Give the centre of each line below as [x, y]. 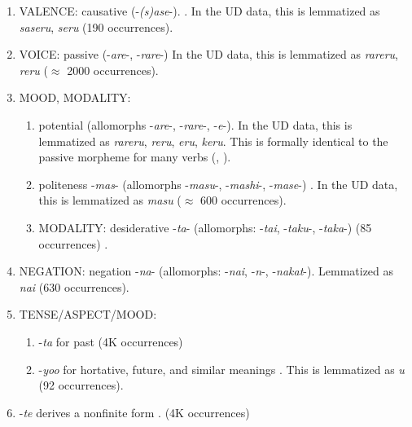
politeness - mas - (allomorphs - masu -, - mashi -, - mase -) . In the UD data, [218, 184]
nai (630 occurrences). [74, 286]
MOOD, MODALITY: [75, 97]
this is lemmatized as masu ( [110, 200]
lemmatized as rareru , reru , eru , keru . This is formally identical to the [213, 141]
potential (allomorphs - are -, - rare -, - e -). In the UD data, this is [195, 124]
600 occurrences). [243, 200]
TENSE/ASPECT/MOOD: [88, 314]
